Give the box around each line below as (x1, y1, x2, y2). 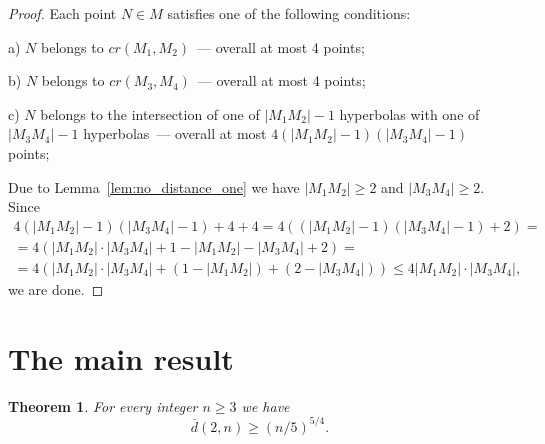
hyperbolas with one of (339, 103, 480, 124)
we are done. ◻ (8, 278, 104, 299)
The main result (8, 337, 234, 378)
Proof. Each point (8, 3, 117, 23)
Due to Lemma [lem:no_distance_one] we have (8, 176, 300, 197)
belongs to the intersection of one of (40, 103, 260, 124)
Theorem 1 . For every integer (8, 395, 198, 416)
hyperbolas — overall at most (83, 123, 267, 144)
